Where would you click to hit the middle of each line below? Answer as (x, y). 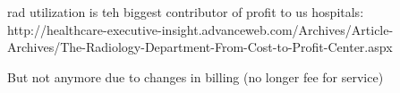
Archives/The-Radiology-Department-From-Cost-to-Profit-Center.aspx (200, 47)
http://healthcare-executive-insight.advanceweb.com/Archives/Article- (200, 29)
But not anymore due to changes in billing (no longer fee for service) (196, 76)
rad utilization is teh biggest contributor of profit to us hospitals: (186, 12)
